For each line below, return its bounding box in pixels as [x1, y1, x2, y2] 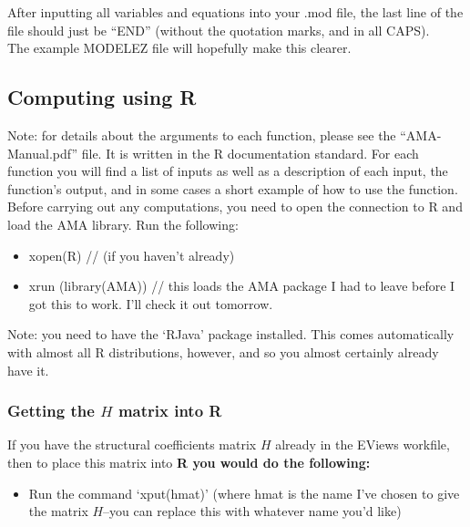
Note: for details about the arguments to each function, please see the [7, 125, 396, 144]
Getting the [7, 399, 95, 422]
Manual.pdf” [7, 143, 78, 162]
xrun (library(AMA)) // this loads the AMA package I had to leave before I [28, 276, 455, 295]
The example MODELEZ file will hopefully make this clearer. [7, 38, 352, 57]
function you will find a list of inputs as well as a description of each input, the [7, 161, 448, 181]
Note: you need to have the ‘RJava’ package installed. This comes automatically [7, 325, 455, 344]
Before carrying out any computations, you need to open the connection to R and [7, 197, 463, 216]
